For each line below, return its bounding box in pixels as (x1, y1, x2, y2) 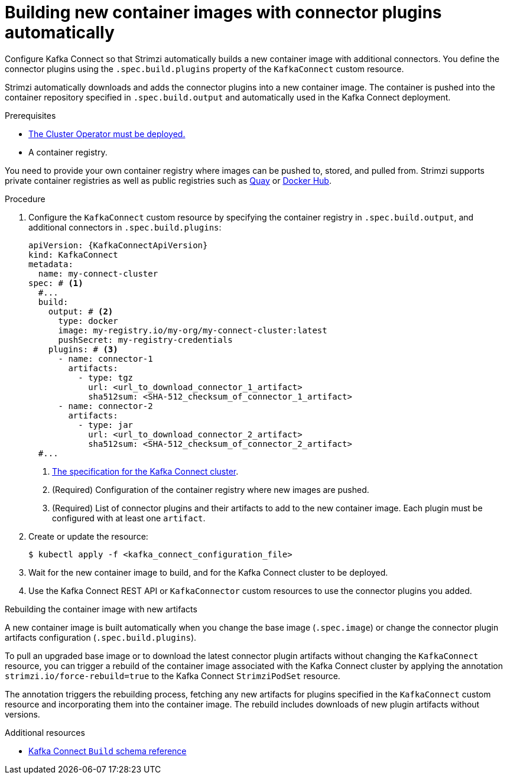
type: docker (58, 316, 118, 326)
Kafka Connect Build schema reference (28, 745, 187, 756)
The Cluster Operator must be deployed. (28, 128, 186, 139)
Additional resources (5, 727, 85, 738)
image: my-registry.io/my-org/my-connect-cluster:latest (58, 325, 327, 335)
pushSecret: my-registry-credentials (58, 335, 233, 345)
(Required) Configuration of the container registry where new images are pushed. (52, 484, 369, 495)
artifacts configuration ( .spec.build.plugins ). (5, 632, 197, 642)
